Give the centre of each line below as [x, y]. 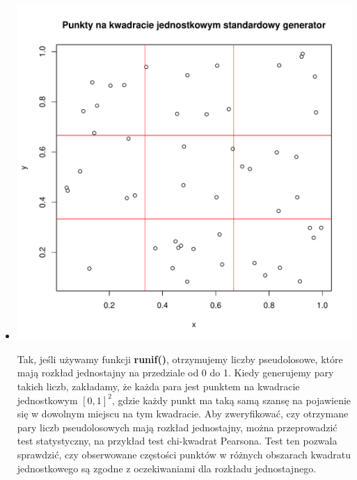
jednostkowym [47, 400]
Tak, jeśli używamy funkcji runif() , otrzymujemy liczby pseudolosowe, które [180, 359]
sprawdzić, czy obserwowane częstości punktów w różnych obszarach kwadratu [184, 454]
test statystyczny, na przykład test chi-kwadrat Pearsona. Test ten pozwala [177, 441]
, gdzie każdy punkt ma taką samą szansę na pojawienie [231, 400]
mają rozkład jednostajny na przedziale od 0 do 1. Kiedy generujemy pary [175, 373]
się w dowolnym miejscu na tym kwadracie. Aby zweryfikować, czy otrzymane [183, 414]
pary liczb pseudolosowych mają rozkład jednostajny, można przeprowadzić [177, 427]
